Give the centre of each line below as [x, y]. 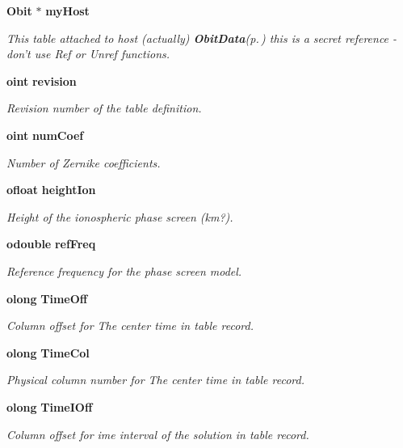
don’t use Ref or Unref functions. [88, 54]
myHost [67, 11]
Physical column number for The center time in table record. [155, 380]
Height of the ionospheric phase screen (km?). [120, 216]
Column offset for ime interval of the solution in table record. [158, 434]
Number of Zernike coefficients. [84, 162]
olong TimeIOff [50, 406]
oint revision [42, 80]
